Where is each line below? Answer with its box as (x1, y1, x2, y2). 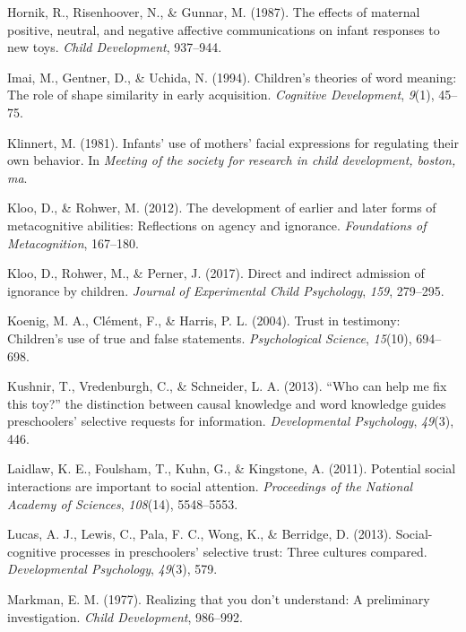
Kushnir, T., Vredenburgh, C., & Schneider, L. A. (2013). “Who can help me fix (7, 377, 447, 395)
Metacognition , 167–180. (7, 233, 139, 252)
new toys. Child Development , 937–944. (7, 38, 222, 56)
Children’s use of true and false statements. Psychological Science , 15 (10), (7, 328, 412, 347)
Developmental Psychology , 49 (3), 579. (7, 559, 218, 578)
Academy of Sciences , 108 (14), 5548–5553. (7, 494, 238, 513)
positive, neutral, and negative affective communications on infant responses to (7, 20, 440, 39)
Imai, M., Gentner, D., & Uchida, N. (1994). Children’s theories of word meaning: (7, 67, 457, 86)
